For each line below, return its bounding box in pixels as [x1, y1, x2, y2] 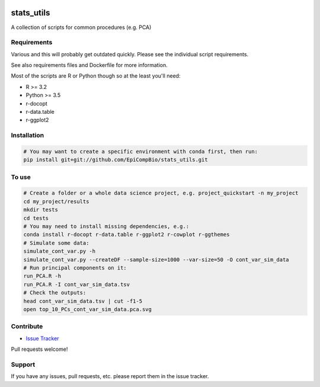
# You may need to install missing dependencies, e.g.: [23, 223, 190, 230]
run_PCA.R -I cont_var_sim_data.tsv [23, 281, 130, 287]
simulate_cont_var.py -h [23, 248, 96, 255]
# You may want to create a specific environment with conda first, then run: [23, 148, 258, 155]
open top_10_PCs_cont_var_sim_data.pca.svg [23, 306, 152, 312]
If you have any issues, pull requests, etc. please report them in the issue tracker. [11, 373, 209, 380]
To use [11, 172, 31, 181]
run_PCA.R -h [23, 273, 62, 280]
